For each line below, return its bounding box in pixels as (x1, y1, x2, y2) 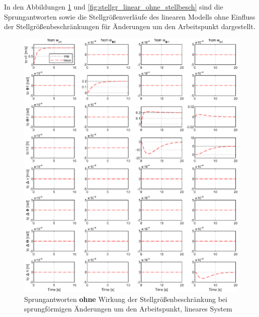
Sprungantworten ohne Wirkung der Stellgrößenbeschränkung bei (24, 293, 227, 304)
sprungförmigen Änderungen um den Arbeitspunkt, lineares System (24, 303, 232, 314)
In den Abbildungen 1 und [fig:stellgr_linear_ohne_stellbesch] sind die (4, 2, 223, 12)
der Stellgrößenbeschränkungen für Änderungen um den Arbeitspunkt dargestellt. (4, 21, 255, 32)
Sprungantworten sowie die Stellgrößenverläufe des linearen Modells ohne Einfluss (4, 11, 255, 22)
